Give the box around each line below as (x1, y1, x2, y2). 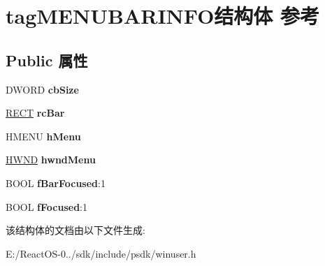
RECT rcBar (6, 105, 65, 120)
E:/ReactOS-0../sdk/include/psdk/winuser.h (6, 246, 196, 260)
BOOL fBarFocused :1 (6, 175, 106, 190)
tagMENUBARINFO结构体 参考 (6, 1, 320, 30)
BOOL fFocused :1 (6, 199, 87, 214)
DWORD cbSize (6, 82, 79, 96)
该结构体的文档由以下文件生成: (6, 223, 145, 237)
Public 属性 (6, 49, 88, 71)
